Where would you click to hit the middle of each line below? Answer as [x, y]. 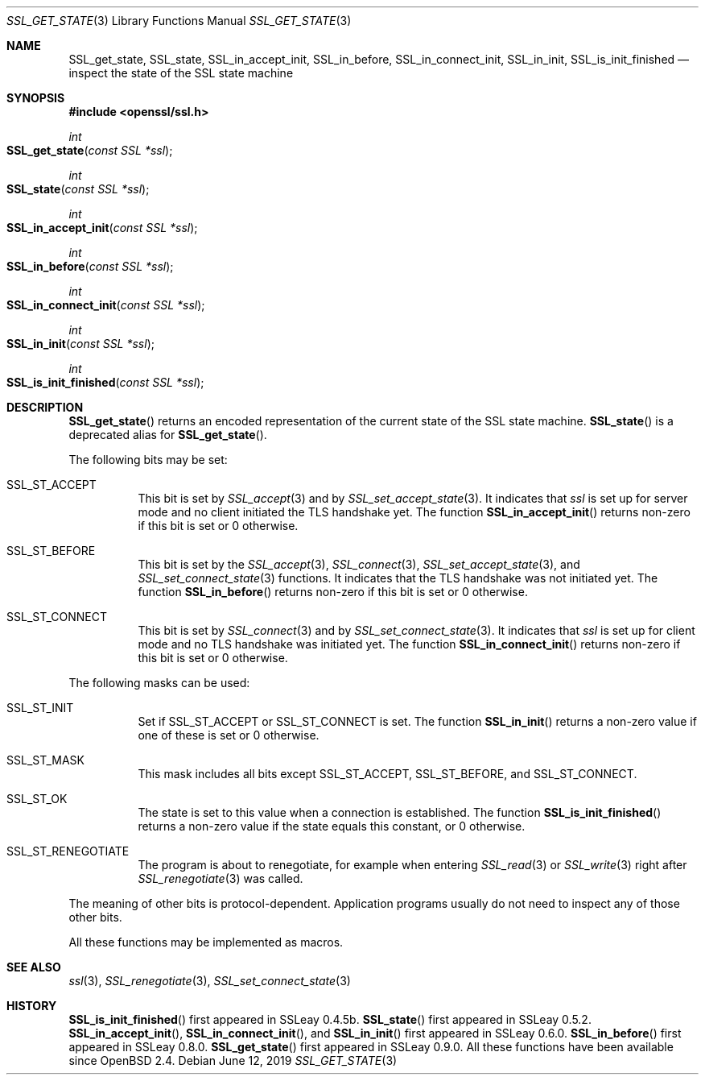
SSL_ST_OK [37, 799]
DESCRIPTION [45, 407]
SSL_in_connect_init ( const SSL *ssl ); [106, 305]
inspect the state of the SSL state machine [181, 73]
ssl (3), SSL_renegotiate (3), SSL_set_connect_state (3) [210, 981]
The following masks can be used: [159, 683]
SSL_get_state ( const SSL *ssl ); [90, 150]
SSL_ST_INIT [40, 708]
